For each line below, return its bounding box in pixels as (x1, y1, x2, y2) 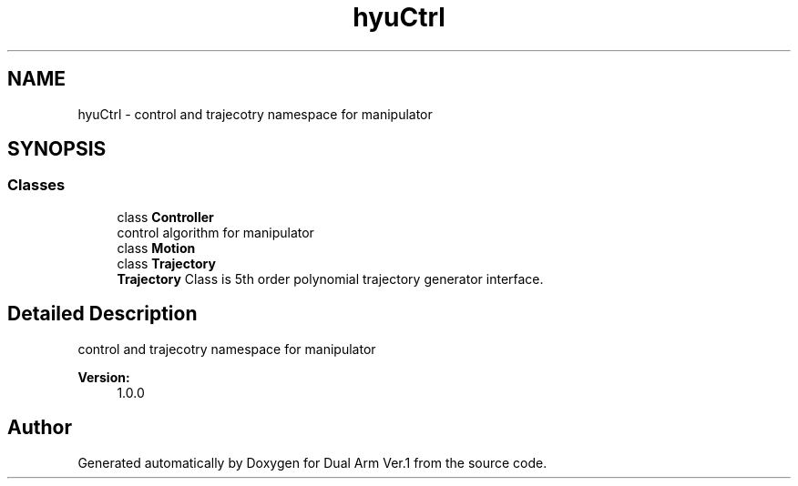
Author (7, 416, 72, 440)
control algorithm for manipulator (117, 224, 314, 240)
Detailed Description (7, 302, 198, 326)
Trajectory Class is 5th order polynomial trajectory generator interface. (117, 270, 544, 287)
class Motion (117, 239, 196, 256)
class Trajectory (117, 255, 216, 271)
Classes (7, 176, 66, 195)
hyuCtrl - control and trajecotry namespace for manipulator (77, 106, 433, 122)
